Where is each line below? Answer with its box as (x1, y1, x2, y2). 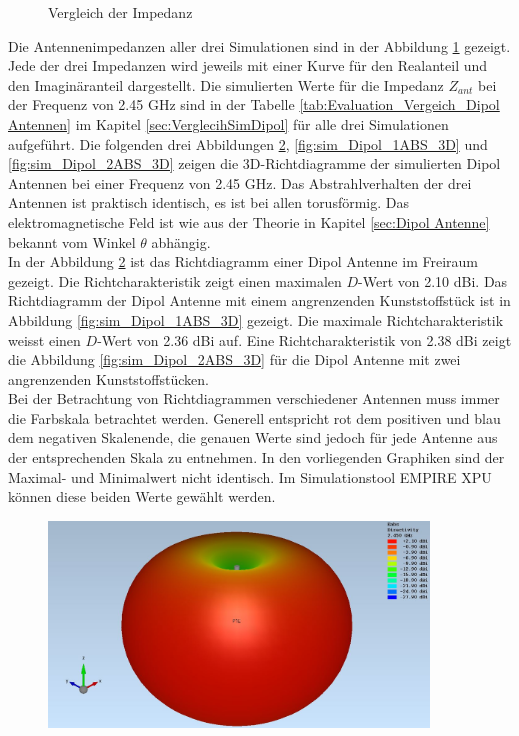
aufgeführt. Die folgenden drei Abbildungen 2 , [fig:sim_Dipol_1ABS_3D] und (8, 133, 488, 154)
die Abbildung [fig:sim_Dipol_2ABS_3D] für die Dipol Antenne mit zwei (8, 349, 461, 370)
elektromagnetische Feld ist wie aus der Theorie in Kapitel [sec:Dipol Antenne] (8, 211, 490, 232)
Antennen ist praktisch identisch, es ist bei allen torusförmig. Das (8, 192, 410, 213)
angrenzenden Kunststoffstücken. (8, 368, 209, 389)
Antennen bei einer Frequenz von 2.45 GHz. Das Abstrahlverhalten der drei (8, 172, 472, 193)
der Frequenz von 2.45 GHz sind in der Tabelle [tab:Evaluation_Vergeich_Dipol (8, 94, 500, 115)
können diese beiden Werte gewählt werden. (8, 486, 276, 507)
